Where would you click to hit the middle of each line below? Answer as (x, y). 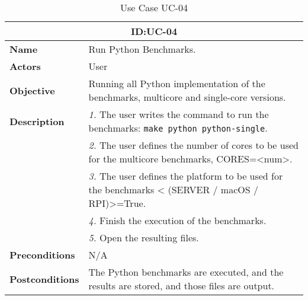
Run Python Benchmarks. (142, 49)
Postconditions (44, 279)
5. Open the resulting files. (144, 237)
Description (37, 121)
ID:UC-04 (154, 31)
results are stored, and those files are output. (182, 285)
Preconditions (42, 255)
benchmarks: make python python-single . (178, 128)
